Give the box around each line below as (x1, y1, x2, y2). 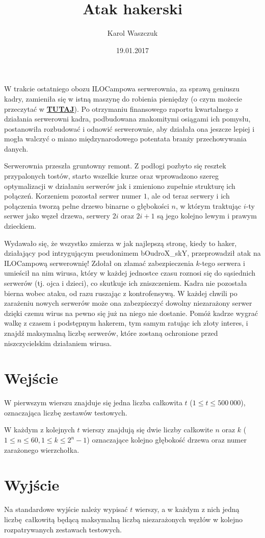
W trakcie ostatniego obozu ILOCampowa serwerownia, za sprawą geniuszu (4, 83, 240, 94)
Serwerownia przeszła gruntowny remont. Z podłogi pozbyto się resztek (4, 160, 226, 171)
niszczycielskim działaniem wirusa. (4, 337, 112, 348)
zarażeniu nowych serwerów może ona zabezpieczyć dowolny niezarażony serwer (4, 298, 252, 308)
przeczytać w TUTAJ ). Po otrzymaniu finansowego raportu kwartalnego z (4, 103, 238, 114)
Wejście (4, 368, 58, 388)
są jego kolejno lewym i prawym (157, 210, 257, 221)
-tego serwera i (199, 257, 245, 268)
